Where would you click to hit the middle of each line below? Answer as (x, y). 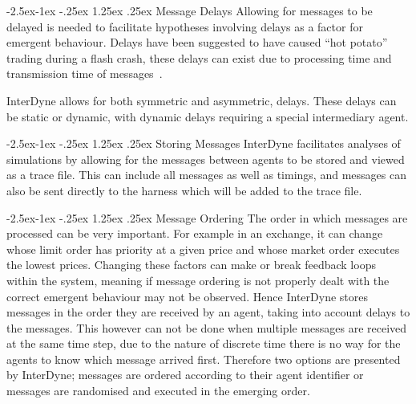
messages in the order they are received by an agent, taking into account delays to (208, 312)
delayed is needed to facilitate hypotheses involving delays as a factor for (185, 26)
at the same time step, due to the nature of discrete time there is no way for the (204, 343)
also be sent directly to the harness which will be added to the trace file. (184, 190)
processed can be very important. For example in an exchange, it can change (195, 233)
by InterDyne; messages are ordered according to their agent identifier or (185, 375)
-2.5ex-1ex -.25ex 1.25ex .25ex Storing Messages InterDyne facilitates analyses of (204, 143)
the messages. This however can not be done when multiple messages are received (207, 327)
